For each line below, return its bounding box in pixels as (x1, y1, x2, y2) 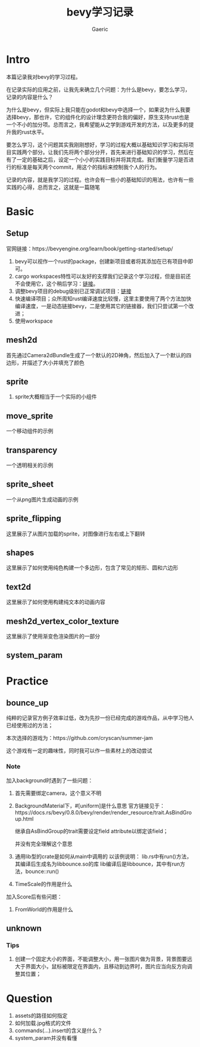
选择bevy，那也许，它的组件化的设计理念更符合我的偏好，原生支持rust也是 (6, 113, 189, 120)
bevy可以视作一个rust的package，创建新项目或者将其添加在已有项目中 (14, 258, 189, 265)
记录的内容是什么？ (6, 93, 54, 100)
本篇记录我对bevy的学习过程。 (6, 73, 82, 80)
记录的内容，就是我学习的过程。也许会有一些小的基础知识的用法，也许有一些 (6, 176, 194, 183)
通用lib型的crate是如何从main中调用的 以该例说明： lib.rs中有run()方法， (14, 853, 192, 860)
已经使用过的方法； (6, 722, 54, 729)
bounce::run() (25, 868, 60, 875)
